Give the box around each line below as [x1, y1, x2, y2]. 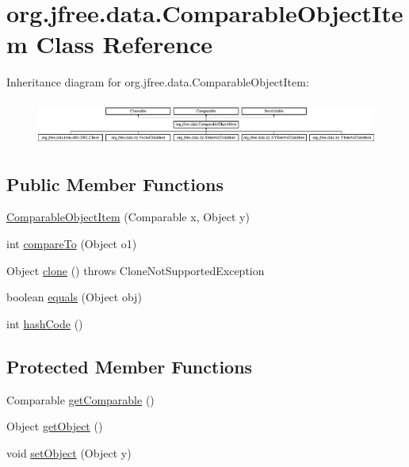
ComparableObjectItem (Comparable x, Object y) [6, 209, 250, 225]
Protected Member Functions [6, 354, 253, 378]
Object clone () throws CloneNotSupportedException [6, 262, 265, 278]
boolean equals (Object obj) [6, 289, 142, 305]
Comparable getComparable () [6, 391, 155, 408]
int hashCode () [6, 315, 83, 331]
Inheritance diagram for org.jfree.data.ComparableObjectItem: [6, 74, 309, 90]
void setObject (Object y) [6, 444, 132, 461]
